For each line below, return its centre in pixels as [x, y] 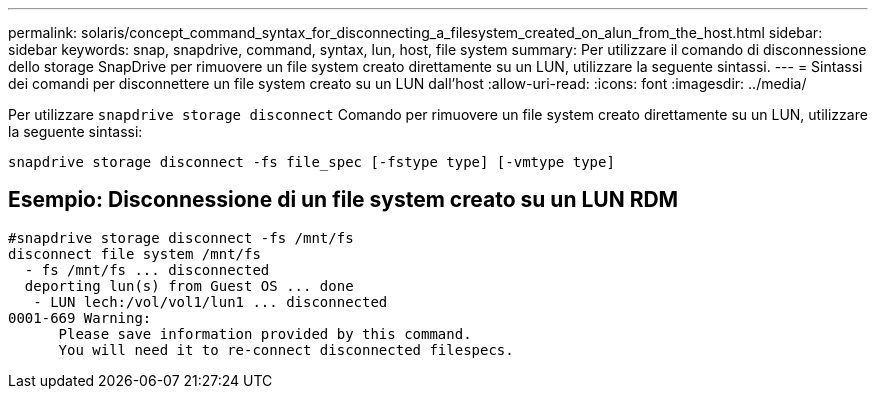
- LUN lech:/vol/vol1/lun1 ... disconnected [210, 301]
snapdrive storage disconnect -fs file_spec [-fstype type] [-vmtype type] [311, 162]
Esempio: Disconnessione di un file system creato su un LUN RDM [343, 200]
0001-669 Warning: [80, 317]
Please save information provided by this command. [265, 333]
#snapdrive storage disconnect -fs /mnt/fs [181, 237]
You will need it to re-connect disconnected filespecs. [286, 349]
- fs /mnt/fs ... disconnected [147, 269]
